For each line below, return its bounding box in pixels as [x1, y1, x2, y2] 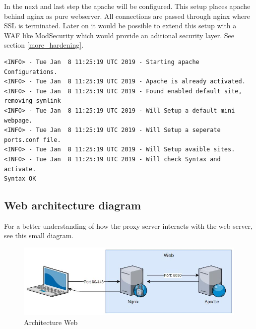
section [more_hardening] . [4, 40, 84, 50]
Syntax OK [4, 175, 36, 183]
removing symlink [4, 97, 61, 105]
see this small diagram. [4, 230, 74, 241]
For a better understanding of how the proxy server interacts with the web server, [4, 220, 253, 231]
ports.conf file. [4, 136, 61, 143]
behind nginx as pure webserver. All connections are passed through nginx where [4, 10, 250, 21]
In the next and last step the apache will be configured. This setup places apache [4, 1, 251, 11]
